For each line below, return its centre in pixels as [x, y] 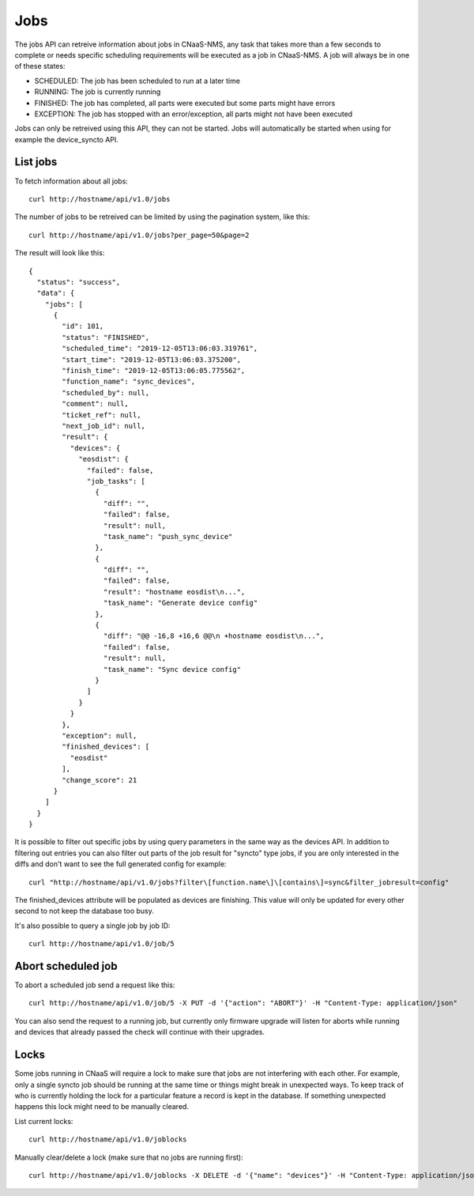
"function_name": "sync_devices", [129, 382]
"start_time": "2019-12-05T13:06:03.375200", [151, 359]
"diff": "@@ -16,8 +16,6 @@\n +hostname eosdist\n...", [214, 636]
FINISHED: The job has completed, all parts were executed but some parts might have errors [185, 103]
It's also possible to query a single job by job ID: [92, 926]
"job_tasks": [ [117, 481]
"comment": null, [96, 404]
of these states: [40, 66]
